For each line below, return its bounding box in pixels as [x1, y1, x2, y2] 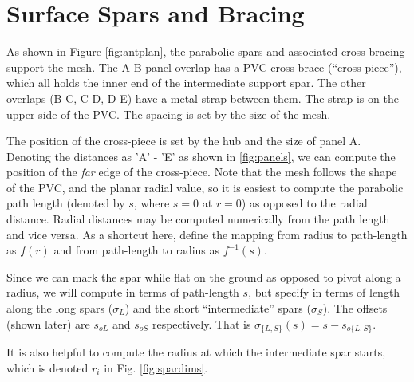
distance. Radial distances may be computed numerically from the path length [6, 211, 390, 227]
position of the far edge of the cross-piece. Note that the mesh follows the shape [6, 163, 397, 180]
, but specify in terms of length [248, 284, 400, 301]
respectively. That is [152, 315, 251, 332]
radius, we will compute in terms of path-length [6, 284, 239, 301]
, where [133, 195, 170, 211]
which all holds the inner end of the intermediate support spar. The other [6, 74, 366, 91]
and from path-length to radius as [53, 242, 220, 258]
